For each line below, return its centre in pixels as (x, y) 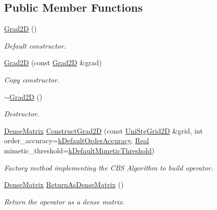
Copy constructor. (32, 79)
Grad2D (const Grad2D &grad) (53, 62)
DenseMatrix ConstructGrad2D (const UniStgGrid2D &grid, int (103, 130)
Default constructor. (35, 45)
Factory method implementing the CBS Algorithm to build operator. (109, 167)
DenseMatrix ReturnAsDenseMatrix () (64, 184)
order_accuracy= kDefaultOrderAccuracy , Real (77, 140)
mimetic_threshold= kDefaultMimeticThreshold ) (79, 150)
